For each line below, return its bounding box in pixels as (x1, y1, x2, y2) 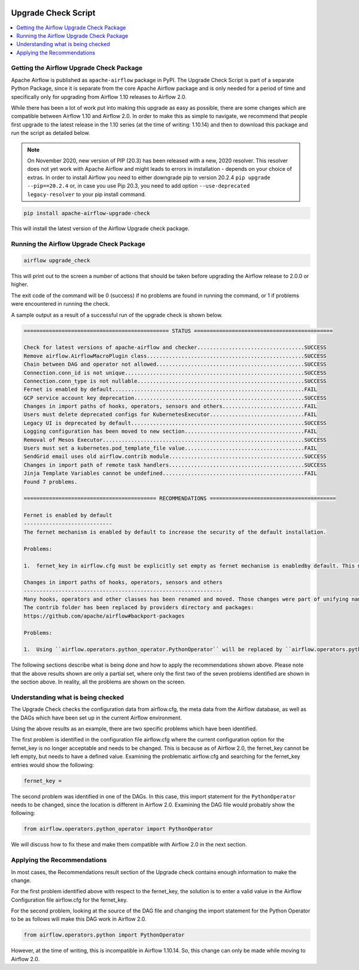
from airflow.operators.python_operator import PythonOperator (23, 826, 214, 833)
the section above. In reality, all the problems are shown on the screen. (11, 678, 185, 686)
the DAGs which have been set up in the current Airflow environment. (11, 714, 182, 721)
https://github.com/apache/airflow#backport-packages (23, 612, 185, 619)
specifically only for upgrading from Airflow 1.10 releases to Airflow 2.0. (11, 93, 187, 100)
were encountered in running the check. (11, 300, 110, 308)
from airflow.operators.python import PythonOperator (23, 932, 185, 938)
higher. (11, 281, 29, 288)
